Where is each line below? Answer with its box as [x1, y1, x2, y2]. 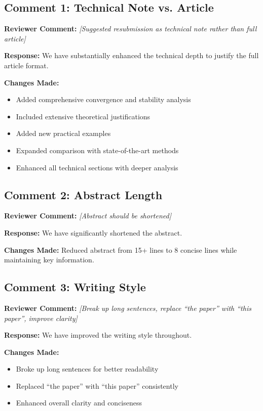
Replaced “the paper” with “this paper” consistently [16, 380, 178, 391]
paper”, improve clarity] [4, 312, 78, 323]
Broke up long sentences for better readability [16, 363, 159, 374]
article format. [4, 60, 49, 70]
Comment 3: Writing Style [4, 279, 146, 295]
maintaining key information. [4, 254, 94, 265]
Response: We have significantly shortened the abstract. [4, 227, 182, 238]
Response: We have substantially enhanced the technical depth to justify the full [4, 50, 259, 61]
